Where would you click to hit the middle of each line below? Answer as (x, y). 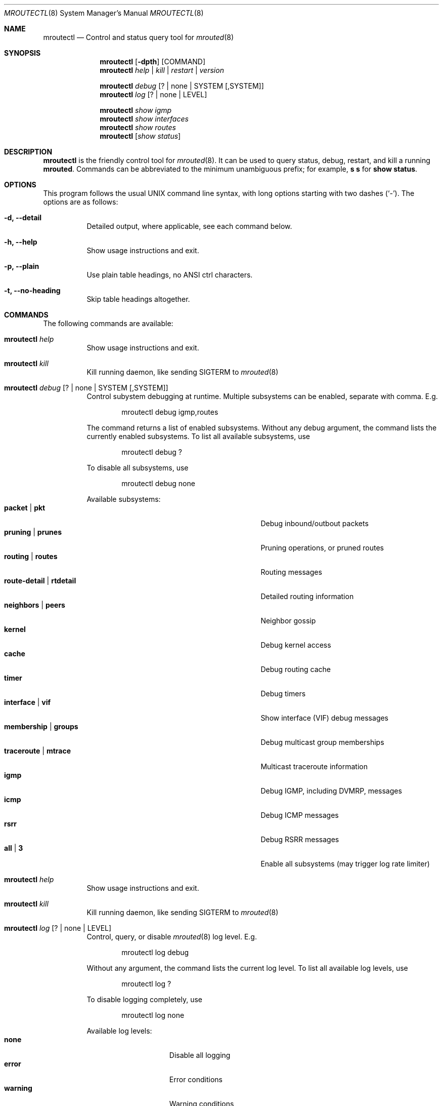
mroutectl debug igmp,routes (170, 412)
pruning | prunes (33, 532)
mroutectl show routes (138, 127)
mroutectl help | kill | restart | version (162, 70)
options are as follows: (81, 202)
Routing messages (291, 572)
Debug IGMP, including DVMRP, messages (331, 791)
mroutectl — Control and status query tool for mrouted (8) (138, 37)
